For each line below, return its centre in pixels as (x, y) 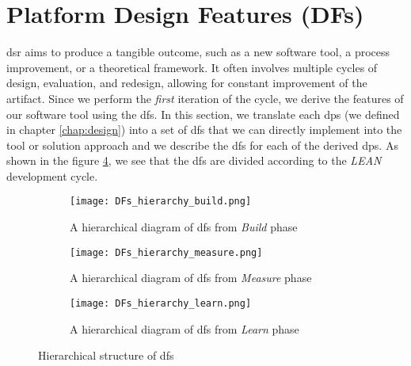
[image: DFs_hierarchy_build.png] (161, 202)
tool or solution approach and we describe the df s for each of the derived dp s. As (202, 145)
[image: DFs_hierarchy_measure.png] (166, 252)
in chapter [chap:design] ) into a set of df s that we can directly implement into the (204, 130)
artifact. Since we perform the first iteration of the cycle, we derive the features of (205, 98)
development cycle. (52, 175)
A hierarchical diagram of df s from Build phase (184, 227)
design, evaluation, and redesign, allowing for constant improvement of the (187, 83)
